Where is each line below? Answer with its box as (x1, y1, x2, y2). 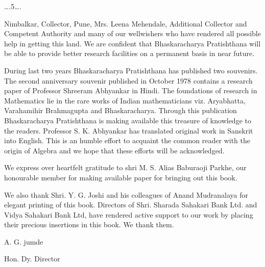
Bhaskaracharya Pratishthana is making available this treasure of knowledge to (4, 115, 251, 125)
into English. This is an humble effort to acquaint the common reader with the (4, 135, 250, 146)
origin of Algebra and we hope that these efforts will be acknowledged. (4, 145, 225, 155)
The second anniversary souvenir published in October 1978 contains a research (4, 75, 253, 86)
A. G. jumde (4, 236, 43, 247)
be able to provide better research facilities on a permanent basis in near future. (4, 48, 255, 59)
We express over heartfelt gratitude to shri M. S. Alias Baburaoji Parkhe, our (4, 162, 247, 173)
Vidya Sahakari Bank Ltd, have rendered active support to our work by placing (4, 209, 253, 220)
